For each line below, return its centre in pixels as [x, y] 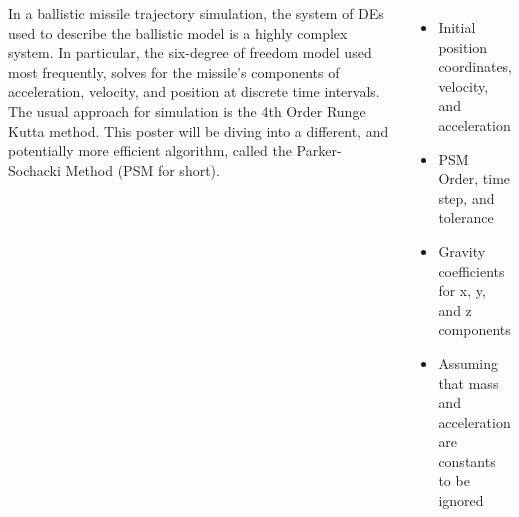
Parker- [319, 150]
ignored [461, 500]
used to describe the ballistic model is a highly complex [178, 32]
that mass [468, 382]
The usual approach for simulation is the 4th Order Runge [187, 110]
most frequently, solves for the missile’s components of [174, 71]
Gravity [462, 250]
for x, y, [462, 290]
